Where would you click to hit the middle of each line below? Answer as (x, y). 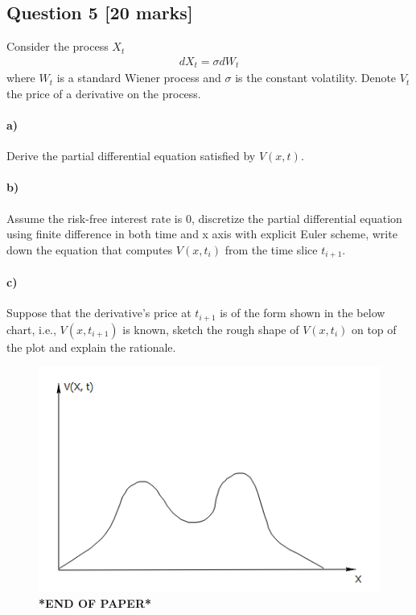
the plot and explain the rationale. (91, 347)
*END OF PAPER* (95, 603)
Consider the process (58, 46)
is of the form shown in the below (303, 313)
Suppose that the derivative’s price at (99, 313)
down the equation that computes (90, 249)
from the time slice (271, 249)
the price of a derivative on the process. (104, 93)
